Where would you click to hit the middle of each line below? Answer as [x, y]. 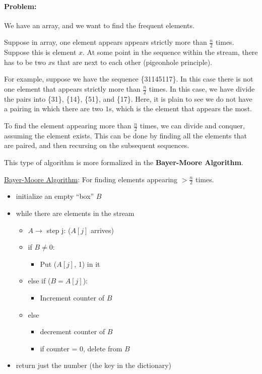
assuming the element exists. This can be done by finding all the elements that [125, 135]
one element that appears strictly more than [72, 89]
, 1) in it [87, 264]
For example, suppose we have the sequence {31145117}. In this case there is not [129, 79]
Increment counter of [72, 298]
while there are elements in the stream [75, 213]
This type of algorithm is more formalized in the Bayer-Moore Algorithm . [124, 162]
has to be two [25, 62]
